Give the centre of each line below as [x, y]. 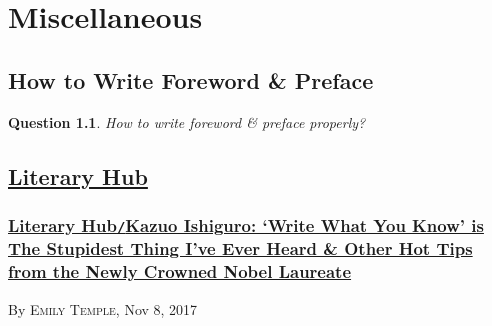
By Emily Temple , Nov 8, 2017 [103, 308]
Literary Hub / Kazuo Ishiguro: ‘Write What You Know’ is [246, 224]
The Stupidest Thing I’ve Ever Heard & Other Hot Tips [240, 248]
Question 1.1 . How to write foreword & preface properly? [187, 121]
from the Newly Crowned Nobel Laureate [180, 271]
